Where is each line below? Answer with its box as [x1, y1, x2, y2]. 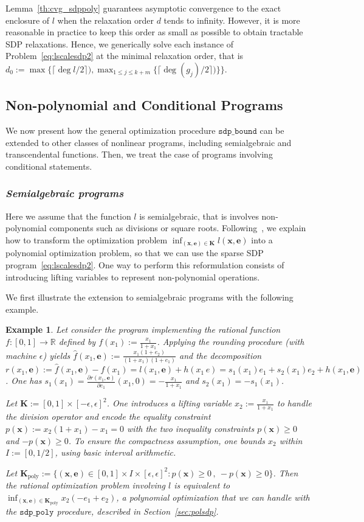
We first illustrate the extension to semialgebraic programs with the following [5, 291, 294, 304]
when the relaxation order [57, 13, 154, 26]
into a [251, 233, 273, 246]
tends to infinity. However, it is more [163, 13, 300, 26]
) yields [43, 349, 70, 361]
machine [5, 349, 36, 361]
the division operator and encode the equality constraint [5, 410, 211, 423]
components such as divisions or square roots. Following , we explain [49, 221, 306, 234]
